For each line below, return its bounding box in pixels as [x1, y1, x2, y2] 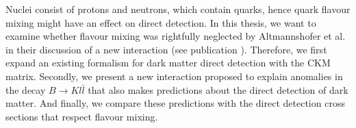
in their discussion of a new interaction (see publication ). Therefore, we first [5, 42, 327, 56]
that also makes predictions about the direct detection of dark [88, 82, 348, 97]
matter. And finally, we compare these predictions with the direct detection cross [5, 96, 345, 110]
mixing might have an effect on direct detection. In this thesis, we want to [5, 15, 316, 29]
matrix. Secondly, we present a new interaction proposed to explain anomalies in [5, 68, 343, 83]
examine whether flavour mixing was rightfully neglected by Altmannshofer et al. [5, 29, 346, 43]
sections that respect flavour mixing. [5, 109, 158, 123]
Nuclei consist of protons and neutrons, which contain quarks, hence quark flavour [5, 2, 351, 16]
